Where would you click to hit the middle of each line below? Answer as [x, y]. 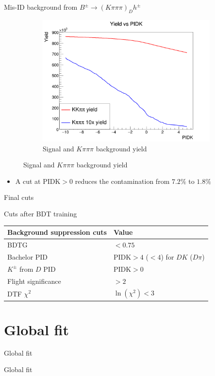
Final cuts [19, 197]
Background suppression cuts [57, 232]
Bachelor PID [28, 256]
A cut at [28, 181]
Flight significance [34, 281]
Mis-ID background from [41, 7]
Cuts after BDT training [41, 214]
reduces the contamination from [122, 181]
